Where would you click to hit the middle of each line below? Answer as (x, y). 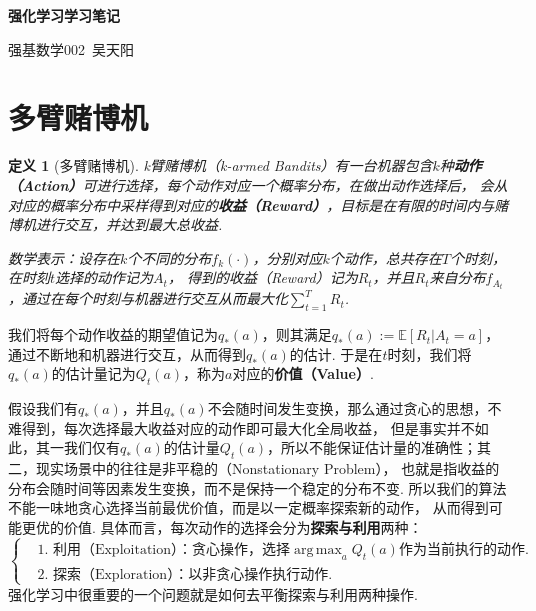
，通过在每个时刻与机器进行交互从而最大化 (148, 298)
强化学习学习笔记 (64, 15)
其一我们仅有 (77, 447)
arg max (317, 549)
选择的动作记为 (104, 277)
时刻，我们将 (429, 353)
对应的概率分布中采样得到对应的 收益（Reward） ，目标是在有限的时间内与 (251, 204)
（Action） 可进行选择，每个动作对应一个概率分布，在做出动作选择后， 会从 (258, 184)
